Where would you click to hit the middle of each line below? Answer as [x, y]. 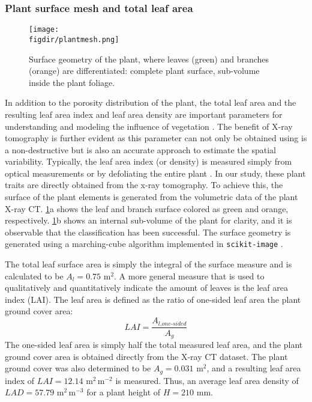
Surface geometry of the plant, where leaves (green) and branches [149, 59]
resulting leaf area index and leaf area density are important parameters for [144, 114]
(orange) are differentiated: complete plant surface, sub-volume [144, 71]
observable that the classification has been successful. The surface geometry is [148, 232]
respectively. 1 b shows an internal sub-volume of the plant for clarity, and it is [148, 220]
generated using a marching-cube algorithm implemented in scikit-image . [144, 244]
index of [20, 380]
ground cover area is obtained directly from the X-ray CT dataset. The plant [146, 356]
